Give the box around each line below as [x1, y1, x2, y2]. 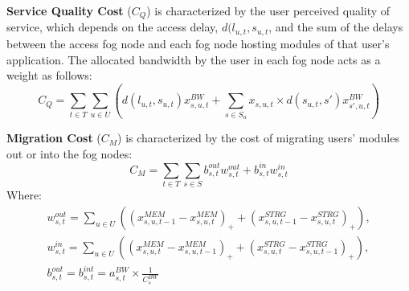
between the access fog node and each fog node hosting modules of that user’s [6, 35, 390, 51]
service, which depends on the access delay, [6, 18, 219, 35]
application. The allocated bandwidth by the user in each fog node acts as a [6, 51, 381, 68]
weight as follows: [6, 67, 92, 84]
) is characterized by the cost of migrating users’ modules [117, 129, 399, 146]
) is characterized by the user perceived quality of [146, 2, 391, 18]
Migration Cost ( [6, 129, 101, 146]
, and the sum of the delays [268, 18, 403, 35]
